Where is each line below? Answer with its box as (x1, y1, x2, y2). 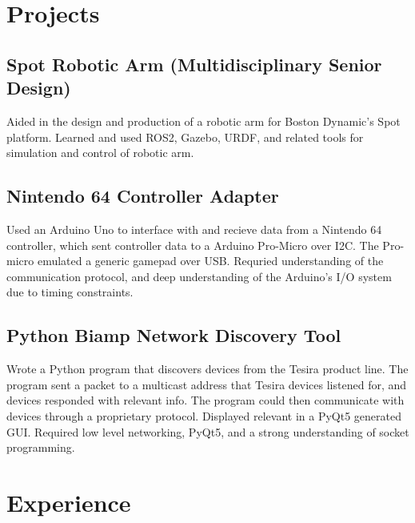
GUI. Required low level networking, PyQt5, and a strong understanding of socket (6, 423, 409, 440)
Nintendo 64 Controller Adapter (6, 183, 279, 208)
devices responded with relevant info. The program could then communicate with (6, 392, 405, 408)
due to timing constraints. (6, 284, 134, 300)
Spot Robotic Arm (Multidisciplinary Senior (6, 51, 382, 76)
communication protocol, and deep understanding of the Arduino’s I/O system (6, 268, 392, 284)
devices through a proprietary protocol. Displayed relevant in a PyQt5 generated (6, 407, 401, 424)
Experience (6, 485, 131, 518)
